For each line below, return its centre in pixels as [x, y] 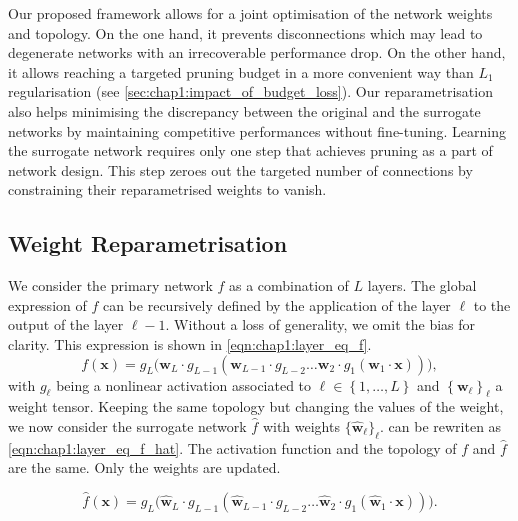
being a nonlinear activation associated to [184, 384]
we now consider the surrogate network [127, 425]
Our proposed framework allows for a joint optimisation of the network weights [250, 13]
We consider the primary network [110, 285]
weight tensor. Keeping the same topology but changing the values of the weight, [256, 406]
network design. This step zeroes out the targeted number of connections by [240, 169]
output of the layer [66, 324]
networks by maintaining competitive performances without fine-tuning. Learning [257, 130]
